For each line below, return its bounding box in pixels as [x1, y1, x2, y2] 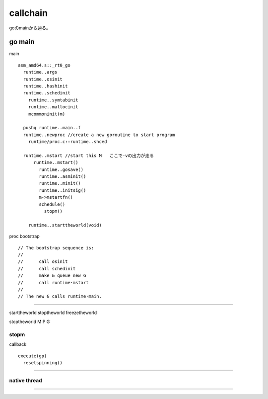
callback [9, 341, 27, 347]
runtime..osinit [23, 76, 63, 82]
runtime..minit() [39, 180, 81, 186]
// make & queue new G [18, 273, 86, 278]
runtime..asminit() [39, 174, 86, 179]
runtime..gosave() [39, 166, 84, 172]
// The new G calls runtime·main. [18, 294, 102, 299]
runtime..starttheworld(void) [28, 222, 102, 228]
